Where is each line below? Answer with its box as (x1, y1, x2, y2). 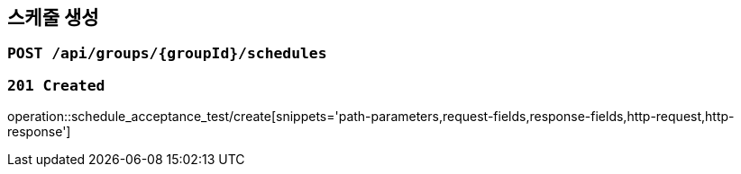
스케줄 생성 (7, 6, 99, 29)
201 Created (7, 76, 105, 94)
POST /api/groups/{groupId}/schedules (7, 45, 327, 63)
